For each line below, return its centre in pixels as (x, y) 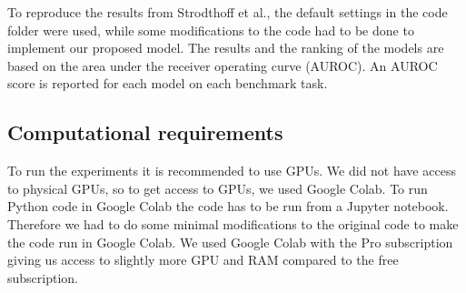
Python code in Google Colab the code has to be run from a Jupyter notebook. (228, 206)
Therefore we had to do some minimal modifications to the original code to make (233, 223)
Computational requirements (145, 132)
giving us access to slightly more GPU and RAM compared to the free (203, 260)
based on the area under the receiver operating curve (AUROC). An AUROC (223, 65)
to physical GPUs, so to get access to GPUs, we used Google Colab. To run (218, 188)
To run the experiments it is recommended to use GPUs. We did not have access (232, 171)
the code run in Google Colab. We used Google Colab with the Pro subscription (230, 242)
